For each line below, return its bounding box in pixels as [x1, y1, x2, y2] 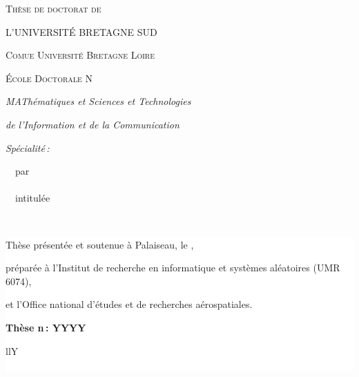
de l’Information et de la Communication [6, 117, 179, 131]
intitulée [14, 191, 50, 205]
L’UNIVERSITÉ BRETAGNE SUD [6, 24, 157, 39]
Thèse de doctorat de [6, 1, 101, 15]
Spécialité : [6, 140, 50, 155]
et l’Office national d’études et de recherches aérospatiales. [6, 297, 253, 311]
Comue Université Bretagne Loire [6, 48, 155, 62]
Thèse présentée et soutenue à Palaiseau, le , [6, 237, 194, 251]
